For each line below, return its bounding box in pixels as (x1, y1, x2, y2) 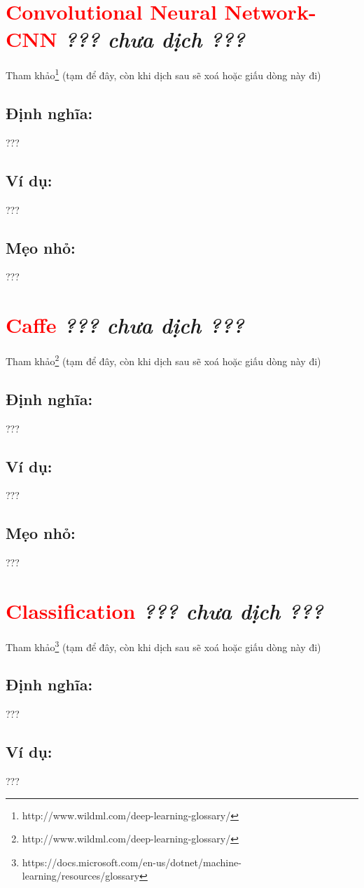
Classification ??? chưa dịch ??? (6, 596, 323, 625)
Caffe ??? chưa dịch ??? (6, 310, 244, 340)
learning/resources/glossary (22, 868, 140, 883)
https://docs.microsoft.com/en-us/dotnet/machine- (22, 854, 241, 869)
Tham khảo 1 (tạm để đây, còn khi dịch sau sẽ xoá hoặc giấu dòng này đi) (6, 66, 321, 82)
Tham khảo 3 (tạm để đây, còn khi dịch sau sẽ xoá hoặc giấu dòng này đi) (6, 637, 321, 654)
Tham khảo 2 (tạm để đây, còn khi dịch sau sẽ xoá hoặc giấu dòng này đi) (6, 352, 321, 368)
